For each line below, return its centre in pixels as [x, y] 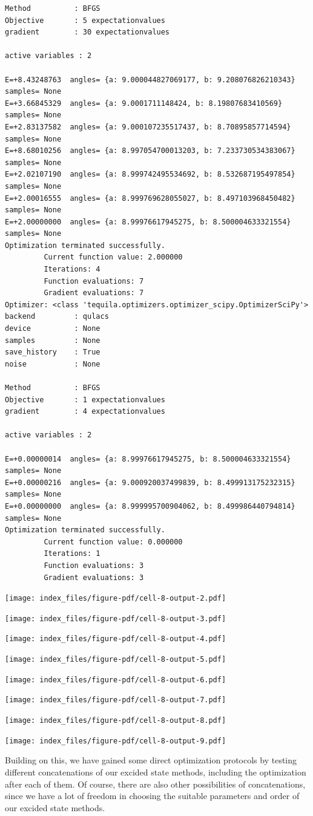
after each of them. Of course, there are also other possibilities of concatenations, [155, 784]
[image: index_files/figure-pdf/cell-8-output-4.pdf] [116, 639]
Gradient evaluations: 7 [94, 293]
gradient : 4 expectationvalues [85, 412]
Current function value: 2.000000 [113, 257]
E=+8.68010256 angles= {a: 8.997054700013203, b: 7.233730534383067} [150, 151]
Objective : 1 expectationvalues [85, 400]
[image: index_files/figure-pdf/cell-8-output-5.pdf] [116, 660]
